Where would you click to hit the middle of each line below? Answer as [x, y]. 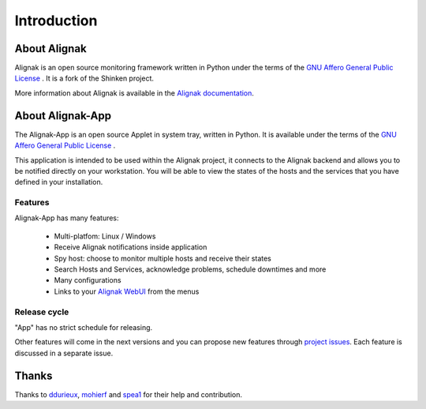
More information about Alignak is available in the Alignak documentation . [134, 93]
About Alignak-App [63, 116]
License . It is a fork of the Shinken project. [84, 78]
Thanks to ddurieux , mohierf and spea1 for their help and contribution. [129, 394]
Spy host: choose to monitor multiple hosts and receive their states [163, 258]
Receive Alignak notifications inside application [131, 247]
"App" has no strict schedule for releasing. [84, 327]
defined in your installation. [59, 182]
